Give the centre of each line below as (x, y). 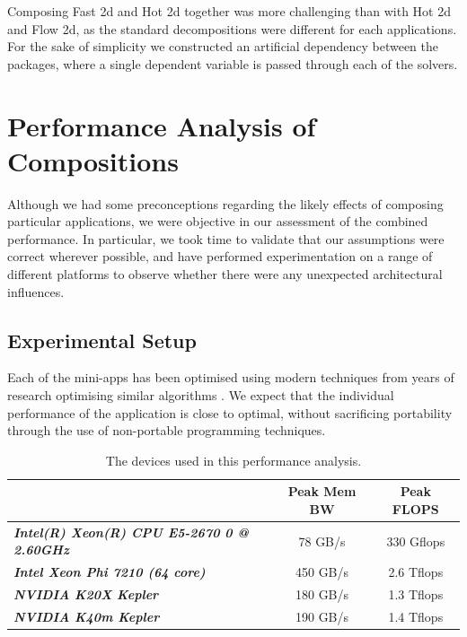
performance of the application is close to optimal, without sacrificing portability (230, 412)
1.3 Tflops (416, 594)
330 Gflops (416, 541)
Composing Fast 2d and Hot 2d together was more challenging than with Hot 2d (229, 11)
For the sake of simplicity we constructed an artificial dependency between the (223, 46)
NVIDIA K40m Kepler (87, 616)
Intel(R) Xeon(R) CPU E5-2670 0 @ (131, 532)
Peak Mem (322, 491)
